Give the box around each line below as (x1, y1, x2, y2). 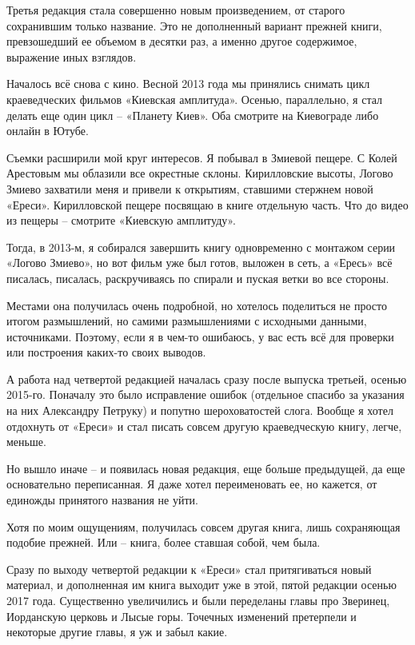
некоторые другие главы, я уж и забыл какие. (6, 623, 228, 640)
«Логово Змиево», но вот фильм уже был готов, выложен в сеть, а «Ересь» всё (6, 254, 393, 271)
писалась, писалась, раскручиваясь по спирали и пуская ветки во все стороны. (6, 269, 389, 286)
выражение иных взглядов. (6, 48, 137, 65)
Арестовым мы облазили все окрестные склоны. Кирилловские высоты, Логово (6, 165, 393, 181)
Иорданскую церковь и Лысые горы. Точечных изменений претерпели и (6, 607, 357, 624)
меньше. (6, 433, 46, 450)
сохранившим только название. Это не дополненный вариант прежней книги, (6, 17, 382, 34)
